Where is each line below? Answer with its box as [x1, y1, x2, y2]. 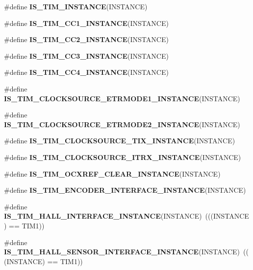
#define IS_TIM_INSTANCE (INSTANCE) [4, 1, 148, 11]
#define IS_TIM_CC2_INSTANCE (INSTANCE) [4, 34, 169, 45]
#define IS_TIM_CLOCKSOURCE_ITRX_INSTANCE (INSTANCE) [4, 152, 241, 162]
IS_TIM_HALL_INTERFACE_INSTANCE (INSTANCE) [4, 211, 202, 221]
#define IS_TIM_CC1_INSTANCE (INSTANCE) [4, 18, 169, 28]
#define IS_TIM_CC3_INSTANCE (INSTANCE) [4, 50, 169, 61]
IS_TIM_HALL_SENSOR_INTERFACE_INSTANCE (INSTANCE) [4, 247, 240, 257]
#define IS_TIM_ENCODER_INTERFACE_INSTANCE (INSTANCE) [4, 185, 246, 195]
